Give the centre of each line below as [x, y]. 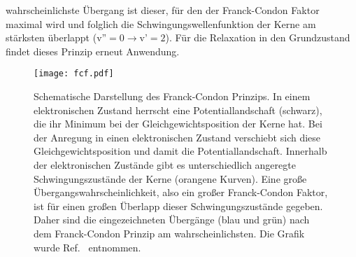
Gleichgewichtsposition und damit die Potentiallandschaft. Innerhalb [180, 151]
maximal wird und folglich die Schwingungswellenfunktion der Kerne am [161, 23]
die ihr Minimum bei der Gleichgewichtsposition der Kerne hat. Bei [178, 124]
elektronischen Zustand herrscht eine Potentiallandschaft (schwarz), [178, 110]
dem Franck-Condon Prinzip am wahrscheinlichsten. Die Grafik [169, 233]
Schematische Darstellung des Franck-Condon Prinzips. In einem [172, 96]
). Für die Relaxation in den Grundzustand [258, 37]
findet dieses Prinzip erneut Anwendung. [93, 51]
